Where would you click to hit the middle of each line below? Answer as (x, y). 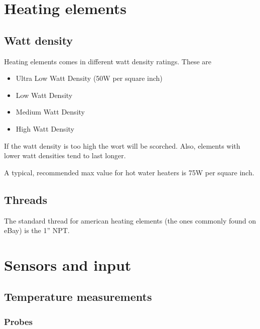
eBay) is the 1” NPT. (37, 230)
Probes (19, 321)
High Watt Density (45, 128)
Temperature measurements (78, 297)
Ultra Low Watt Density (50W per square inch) (89, 78)
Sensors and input (68, 264)
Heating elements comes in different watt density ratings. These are (108, 61)
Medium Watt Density (50, 112)
